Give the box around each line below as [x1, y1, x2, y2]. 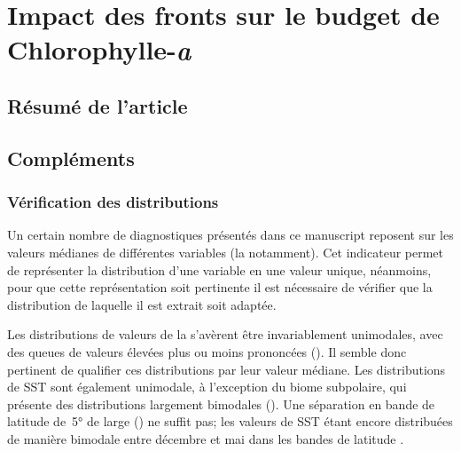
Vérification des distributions [7, 191, 219, 213]
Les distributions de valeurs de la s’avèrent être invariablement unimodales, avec [7, 325, 443, 344]
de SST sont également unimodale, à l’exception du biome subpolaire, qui [7, 377, 407, 396]
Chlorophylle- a [7, 31, 191, 68]
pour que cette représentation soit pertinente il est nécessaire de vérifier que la [7, 278, 433, 297]
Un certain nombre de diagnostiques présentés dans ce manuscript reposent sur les [7, 225, 454, 244]
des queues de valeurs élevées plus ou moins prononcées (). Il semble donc [7, 342, 407, 360]
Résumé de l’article [7, 91, 188, 119]
